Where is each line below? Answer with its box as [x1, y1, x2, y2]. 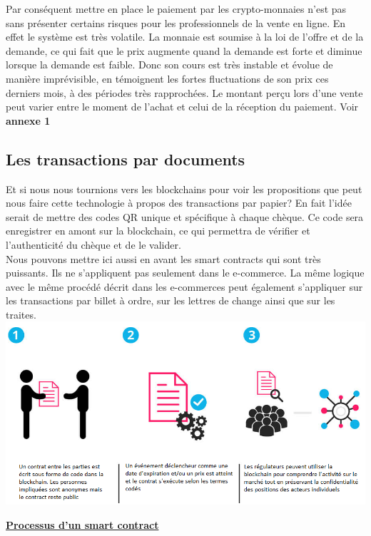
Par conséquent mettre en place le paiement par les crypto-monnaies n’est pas [6, 1, 347, 16]
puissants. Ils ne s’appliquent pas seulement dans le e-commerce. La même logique [6, 265, 365, 280]
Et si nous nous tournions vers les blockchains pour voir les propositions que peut [6, 181, 362, 196]
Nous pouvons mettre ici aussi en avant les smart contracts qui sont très [6, 251, 321, 266]
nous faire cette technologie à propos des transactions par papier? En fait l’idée [6, 195, 352, 210]
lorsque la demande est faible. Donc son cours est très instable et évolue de [6, 57, 333, 72]
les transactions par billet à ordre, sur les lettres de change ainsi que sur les [6, 293, 335, 308]
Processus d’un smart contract [6, 517, 159, 532]
